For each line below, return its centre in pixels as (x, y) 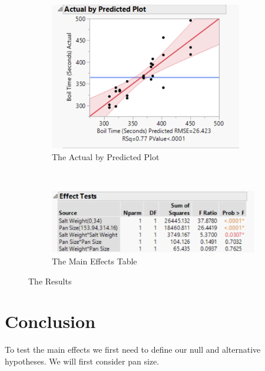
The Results (50, 281)
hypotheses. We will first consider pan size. (82, 361)
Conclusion (50, 321)
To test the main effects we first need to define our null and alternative (133, 350)
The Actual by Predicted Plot (106, 156)
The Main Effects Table (95, 261)
